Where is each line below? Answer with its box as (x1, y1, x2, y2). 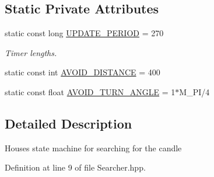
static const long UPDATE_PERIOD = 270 (5, 27, 164, 39)
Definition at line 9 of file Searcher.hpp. (5, 161, 146, 173)
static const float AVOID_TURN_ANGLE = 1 (5, 85, 176, 98)
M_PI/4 (179, 85, 210, 98)
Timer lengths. (5, 46, 57, 58)
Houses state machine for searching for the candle (5, 141, 182, 154)
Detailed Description (5, 114, 132, 132)
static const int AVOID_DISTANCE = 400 (5, 66, 160, 78)
